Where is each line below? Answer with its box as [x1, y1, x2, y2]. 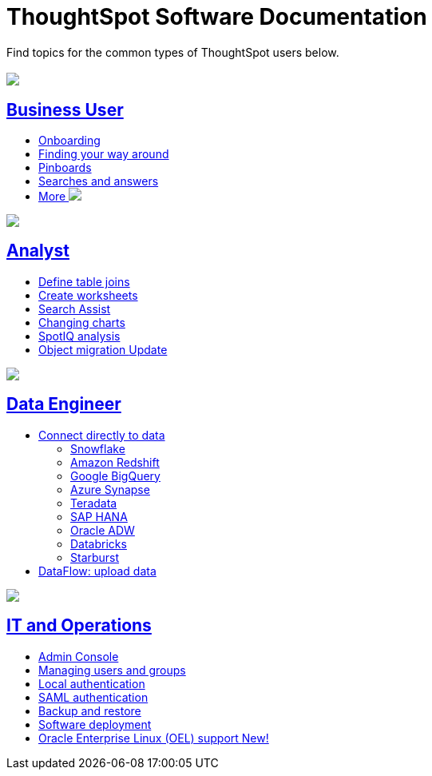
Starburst [70, 550, 120, 564]
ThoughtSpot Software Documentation [6, 3, 427, 30]
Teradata [70, 495, 117, 510]
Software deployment [38, 717, 152, 731]
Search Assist [38, 301, 111, 316]
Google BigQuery [70, 468, 161, 483]
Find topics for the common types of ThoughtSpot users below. [6, 45, 339, 59]
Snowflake [70, 441, 125, 456]
